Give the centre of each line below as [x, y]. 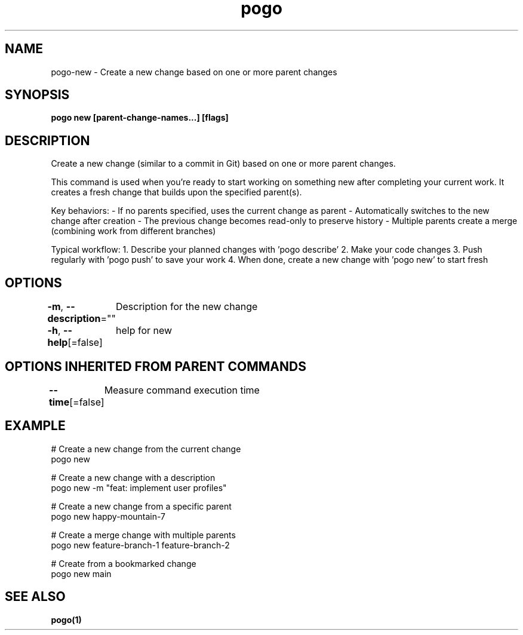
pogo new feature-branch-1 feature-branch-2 [140, 545]
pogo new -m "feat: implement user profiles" [139, 487]
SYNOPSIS [37, 95]
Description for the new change [187, 307]
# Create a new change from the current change [146, 449]
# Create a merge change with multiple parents [143, 535]
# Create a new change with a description [133, 477]
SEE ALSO [35, 597]
